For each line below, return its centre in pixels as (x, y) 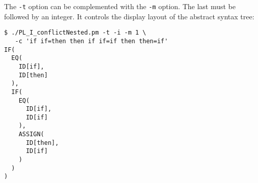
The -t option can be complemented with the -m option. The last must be (120, 6)
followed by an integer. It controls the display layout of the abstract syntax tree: (129, 16)
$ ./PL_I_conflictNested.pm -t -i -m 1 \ (75, 33)
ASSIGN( (31, 134)
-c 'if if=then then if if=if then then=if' (92, 41)
